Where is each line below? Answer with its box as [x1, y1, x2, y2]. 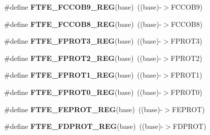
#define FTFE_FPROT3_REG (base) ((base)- [4, 36, 161, 46]
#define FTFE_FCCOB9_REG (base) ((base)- [4, 2, 162, 12]
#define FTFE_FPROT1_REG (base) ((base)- [4, 70, 161, 80]
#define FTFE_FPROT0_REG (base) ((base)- [4, 86, 161, 97]
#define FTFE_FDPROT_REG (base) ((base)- [4, 121, 164, 131]
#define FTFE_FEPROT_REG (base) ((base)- [4, 104, 163, 114]
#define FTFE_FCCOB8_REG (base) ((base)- [4, 18, 162, 29]
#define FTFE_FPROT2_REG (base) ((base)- [4, 52, 161, 63]
